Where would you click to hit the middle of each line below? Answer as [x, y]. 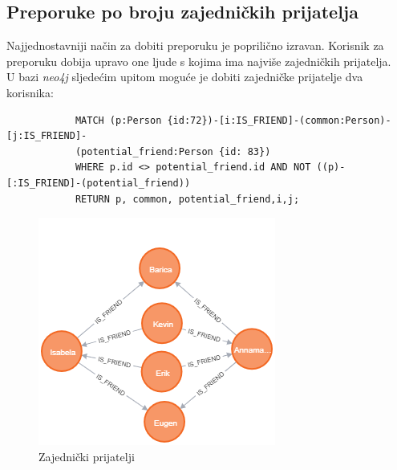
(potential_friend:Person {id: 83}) [173, 151]
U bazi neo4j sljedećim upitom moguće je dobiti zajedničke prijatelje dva [185, 77]
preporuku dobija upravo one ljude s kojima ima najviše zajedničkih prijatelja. [199, 61]
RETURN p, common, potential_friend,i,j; [187, 199]
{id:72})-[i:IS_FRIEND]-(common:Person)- [279, 120]
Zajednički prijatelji [87, 456]
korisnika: [30, 92]
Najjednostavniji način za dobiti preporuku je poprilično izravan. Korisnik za [195, 45]
